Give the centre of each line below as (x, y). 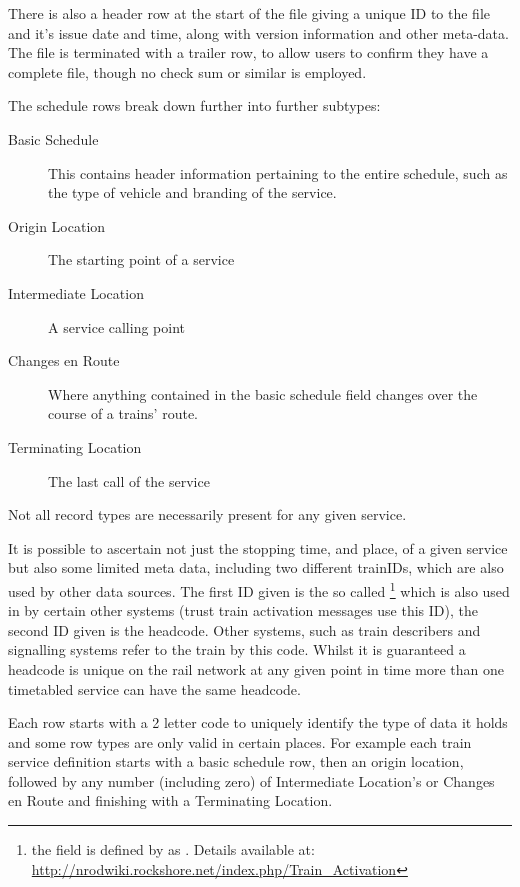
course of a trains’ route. (123, 413)
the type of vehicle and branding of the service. (192, 192)
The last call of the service (129, 480)
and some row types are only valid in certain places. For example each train (240, 741)
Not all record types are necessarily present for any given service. (207, 514)
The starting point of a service (141, 259)
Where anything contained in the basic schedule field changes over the (263, 393)
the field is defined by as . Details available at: (173, 849)
